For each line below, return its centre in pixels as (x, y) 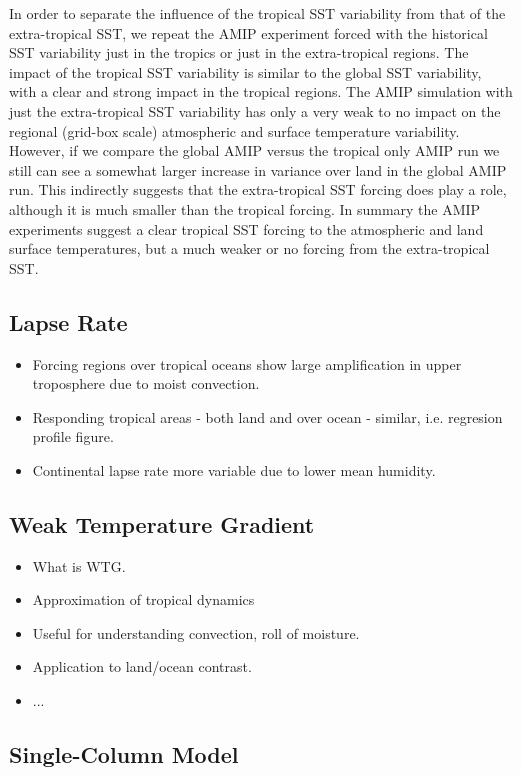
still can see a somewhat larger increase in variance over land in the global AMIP (258, 169)
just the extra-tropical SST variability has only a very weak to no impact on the (255, 110)
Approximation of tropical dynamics (143, 599)
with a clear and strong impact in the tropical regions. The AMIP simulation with (261, 91)
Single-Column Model (124, 754)
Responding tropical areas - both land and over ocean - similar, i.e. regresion (267, 416)
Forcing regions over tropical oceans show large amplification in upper (247, 363)
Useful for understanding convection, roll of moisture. (196, 632)
